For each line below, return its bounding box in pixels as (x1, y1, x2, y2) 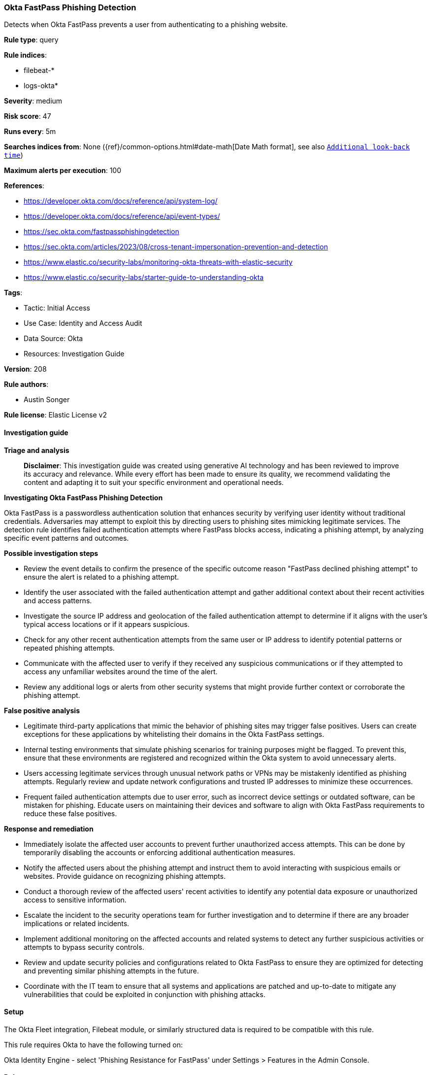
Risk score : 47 (4, 112, 51, 121)
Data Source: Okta (24, 334, 83, 343)
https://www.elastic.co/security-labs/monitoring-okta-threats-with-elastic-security (24, 258, 293, 267)
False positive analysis (4, 706, 80, 715)
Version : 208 (4, 365, 47, 374)
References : (4, 181, 44, 190)
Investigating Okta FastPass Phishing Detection (4, 493, 163, 502)
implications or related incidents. (24, 919, 130, 928)
